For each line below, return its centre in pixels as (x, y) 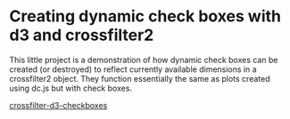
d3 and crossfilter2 (82, 35)
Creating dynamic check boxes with (145, 16)
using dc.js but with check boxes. (70, 88)
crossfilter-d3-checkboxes (58, 105)
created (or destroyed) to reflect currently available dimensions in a (133, 69)
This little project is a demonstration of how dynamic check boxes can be (144, 59)
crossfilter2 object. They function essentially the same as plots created (140, 78)
